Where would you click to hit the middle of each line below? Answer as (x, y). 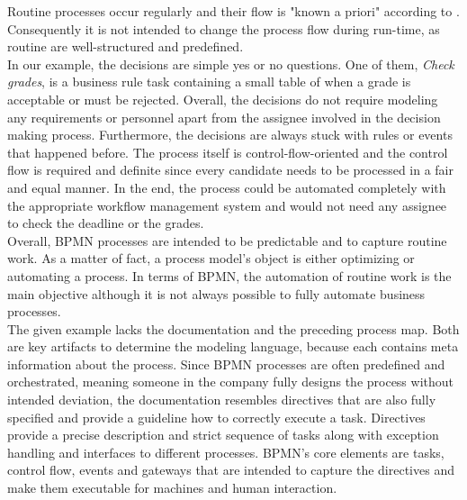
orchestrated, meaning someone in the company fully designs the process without (231, 382)
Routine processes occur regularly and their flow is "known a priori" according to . (233, 11)
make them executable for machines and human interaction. (172, 488)
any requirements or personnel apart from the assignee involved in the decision (224, 117)
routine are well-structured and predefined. (126, 46)
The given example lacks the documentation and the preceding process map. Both (233, 328)
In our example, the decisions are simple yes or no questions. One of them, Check (231, 64)
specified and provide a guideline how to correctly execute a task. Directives (216, 417)
